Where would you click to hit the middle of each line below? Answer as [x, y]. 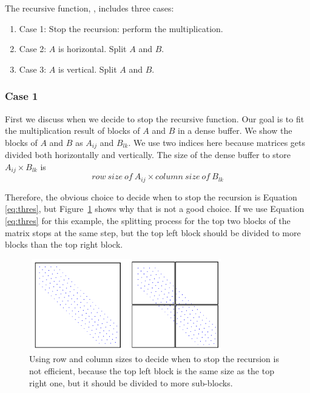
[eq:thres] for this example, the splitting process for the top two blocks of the [148, 220]
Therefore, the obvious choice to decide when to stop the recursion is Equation [151, 196]
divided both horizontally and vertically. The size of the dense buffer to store [148, 155]
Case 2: [33, 49]
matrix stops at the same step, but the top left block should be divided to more [153, 232]
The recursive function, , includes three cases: [89, 8]
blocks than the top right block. [64, 244]
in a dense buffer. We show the [235, 130]
